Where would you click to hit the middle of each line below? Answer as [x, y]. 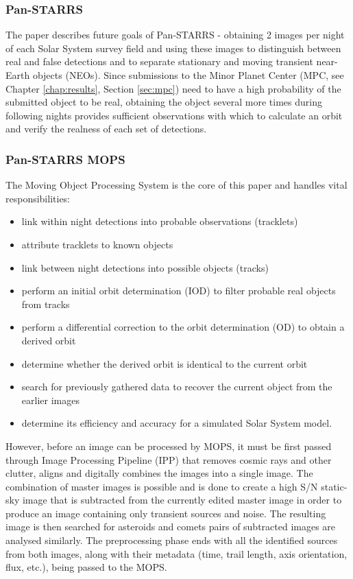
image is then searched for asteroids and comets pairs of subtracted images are [171, 527]
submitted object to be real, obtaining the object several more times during [164, 102]
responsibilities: [38, 198]
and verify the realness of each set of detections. [106, 129]
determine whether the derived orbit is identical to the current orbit [165, 363]
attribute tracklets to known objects [97, 244]
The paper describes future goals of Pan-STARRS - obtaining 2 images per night [175, 35]
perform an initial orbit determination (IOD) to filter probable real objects [179, 291]
